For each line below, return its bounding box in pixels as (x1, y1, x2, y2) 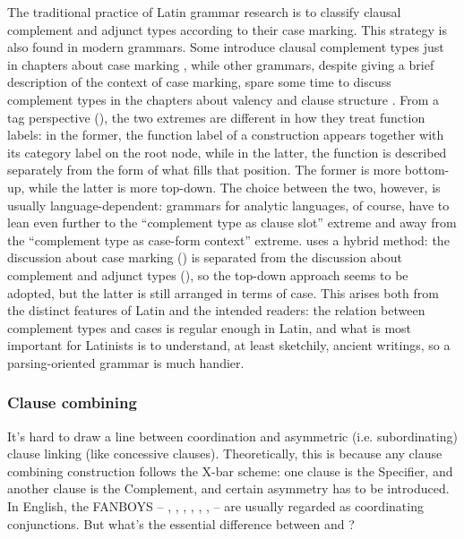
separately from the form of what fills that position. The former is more (7, 160, 401, 179)
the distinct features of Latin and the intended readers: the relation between (7, 301, 425, 320)
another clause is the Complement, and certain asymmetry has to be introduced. (7, 479, 450, 498)
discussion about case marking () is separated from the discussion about (7, 248, 403, 267)
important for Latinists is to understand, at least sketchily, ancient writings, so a (7, 336, 451, 355)
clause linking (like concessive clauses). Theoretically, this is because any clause (7, 444, 443, 463)
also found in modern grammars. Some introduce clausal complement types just (7, 38, 444, 56)
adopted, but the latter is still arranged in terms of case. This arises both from (7, 283, 439, 302)
